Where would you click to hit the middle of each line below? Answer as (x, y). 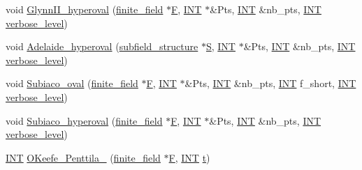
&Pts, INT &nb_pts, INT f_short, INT (270, 83)
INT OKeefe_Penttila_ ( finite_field (83, 157)
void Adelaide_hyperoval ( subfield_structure (102, 46)
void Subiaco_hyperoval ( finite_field (84, 120)
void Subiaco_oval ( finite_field (72, 83)
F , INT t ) (189, 157)
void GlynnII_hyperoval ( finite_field (85, 9)
